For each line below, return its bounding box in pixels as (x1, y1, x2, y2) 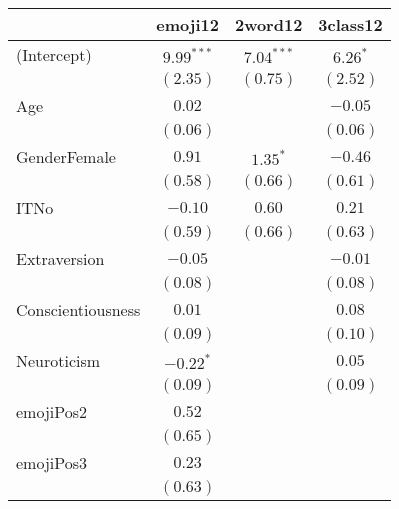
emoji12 (156, 13, 219, 36)
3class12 (318, 13, 383, 36)
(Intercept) (16, 43, 92, 66)
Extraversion (16, 247, 105, 270)
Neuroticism (16, 349, 101, 372)
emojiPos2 (16, 400, 87, 423)
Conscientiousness (16, 298, 141, 321)
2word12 (234, 13, 303, 36)
